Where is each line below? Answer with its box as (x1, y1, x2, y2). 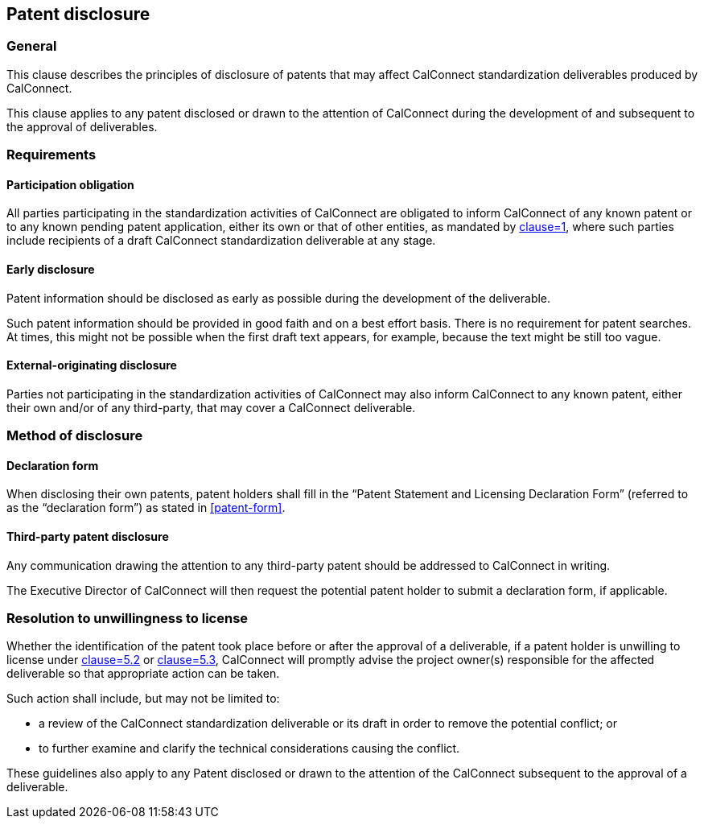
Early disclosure (6, 262, 95, 276)
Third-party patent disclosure (6, 530, 169, 544)
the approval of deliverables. (6, 119, 158, 134)
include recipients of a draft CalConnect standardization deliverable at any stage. (6, 233, 436, 248)
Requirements (6, 146, 97, 163)
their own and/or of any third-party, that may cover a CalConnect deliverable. (6, 400, 416, 415)
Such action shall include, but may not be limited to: (6, 691, 280, 706)
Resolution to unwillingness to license (6, 610, 249, 627)
